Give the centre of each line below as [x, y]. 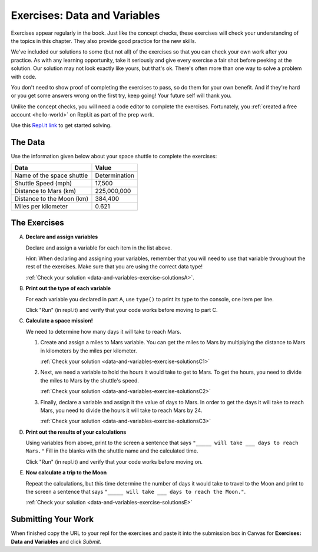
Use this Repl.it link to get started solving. [61, 125]
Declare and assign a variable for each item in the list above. [99, 248]
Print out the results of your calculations [76, 432]
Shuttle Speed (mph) [43, 183]
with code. [24, 77]
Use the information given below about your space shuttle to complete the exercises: [114, 157]
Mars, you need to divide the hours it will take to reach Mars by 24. [121, 410]
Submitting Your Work [52, 519]
